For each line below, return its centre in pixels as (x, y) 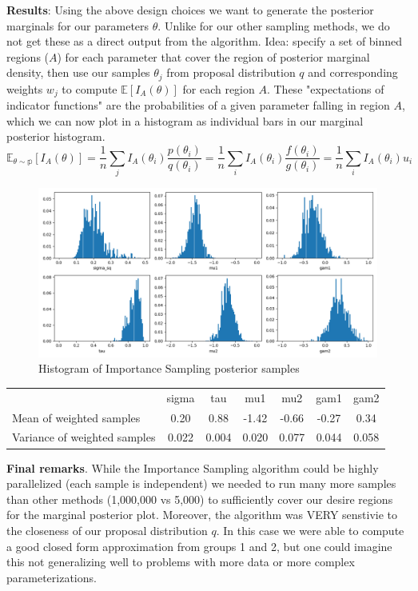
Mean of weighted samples (76, 417)
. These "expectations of (325, 88)
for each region (219, 88)
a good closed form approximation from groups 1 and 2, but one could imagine (199, 546)
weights (25, 88)
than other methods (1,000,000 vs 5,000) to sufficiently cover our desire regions (200, 499)
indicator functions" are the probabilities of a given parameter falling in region (198, 105)
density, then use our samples (78, 72)
